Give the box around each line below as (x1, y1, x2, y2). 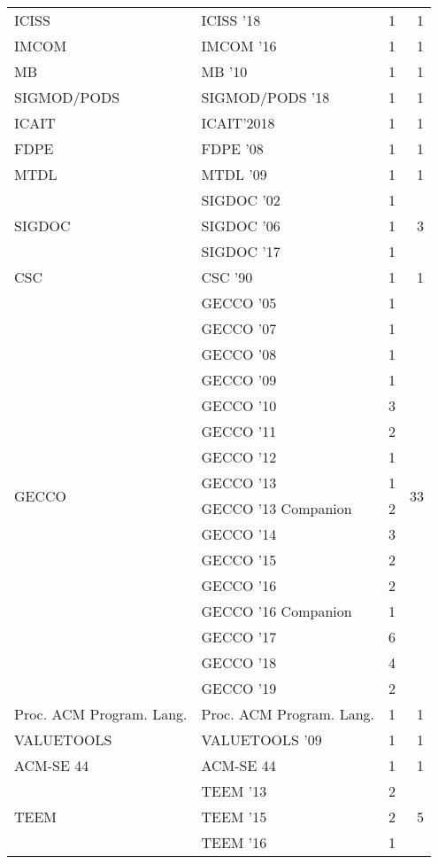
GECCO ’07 (201, 318, 277, 339)
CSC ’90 (201, 267, 253, 287)
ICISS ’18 (201, 10, 261, 30)
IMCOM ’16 (201, 35, 277, 56)
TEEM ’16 (201, 832, 267, 852)
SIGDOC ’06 (201, 215, 280, 236)
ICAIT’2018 (201, 113, 275, 133)
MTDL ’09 (201, 164, 267, 184)
